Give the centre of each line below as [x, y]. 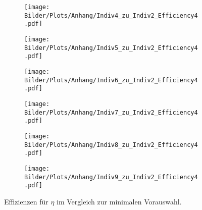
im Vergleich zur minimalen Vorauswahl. [119, 201]
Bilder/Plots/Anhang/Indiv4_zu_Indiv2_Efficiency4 [111, 15]
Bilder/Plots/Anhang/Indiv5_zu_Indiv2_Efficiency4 [111, 48]
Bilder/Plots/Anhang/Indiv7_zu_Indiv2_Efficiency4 [111, 112]
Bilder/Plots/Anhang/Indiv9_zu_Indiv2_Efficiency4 [111, 177]
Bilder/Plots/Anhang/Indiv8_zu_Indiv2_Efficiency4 [111, 145]
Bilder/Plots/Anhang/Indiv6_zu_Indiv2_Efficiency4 [111, 80]
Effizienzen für [26, 201]
